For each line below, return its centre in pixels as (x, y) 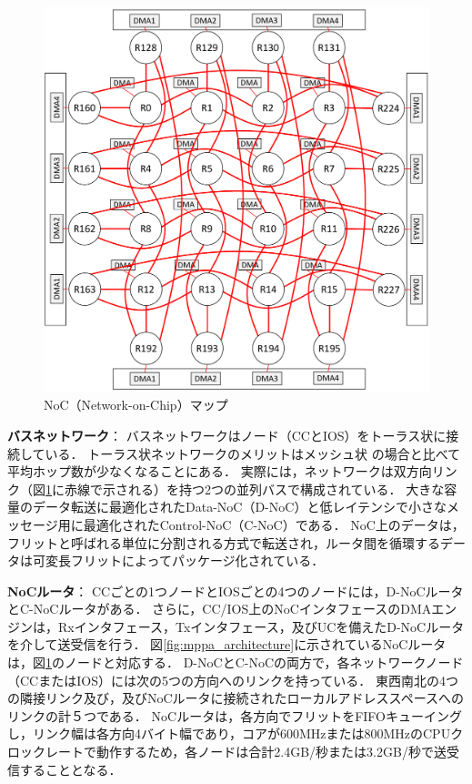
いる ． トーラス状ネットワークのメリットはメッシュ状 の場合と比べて (253, 453)
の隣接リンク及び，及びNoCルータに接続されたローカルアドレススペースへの (236, 698)
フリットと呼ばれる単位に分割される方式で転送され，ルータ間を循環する (224, 542)
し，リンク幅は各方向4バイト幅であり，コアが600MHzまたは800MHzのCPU (229, 733)
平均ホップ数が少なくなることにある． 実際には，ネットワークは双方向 (220, 471)
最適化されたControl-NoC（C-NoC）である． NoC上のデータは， (274, 524)
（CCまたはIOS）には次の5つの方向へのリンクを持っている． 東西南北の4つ (233, 680)
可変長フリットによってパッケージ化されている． (178, 560)
